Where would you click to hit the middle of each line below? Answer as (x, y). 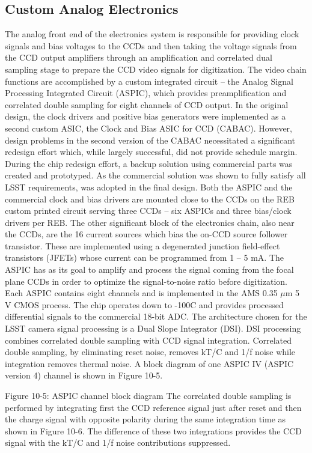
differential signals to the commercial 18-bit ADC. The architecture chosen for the (156, 316)
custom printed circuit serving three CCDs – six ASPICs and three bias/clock (148, 211)
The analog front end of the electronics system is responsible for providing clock (152, 34)
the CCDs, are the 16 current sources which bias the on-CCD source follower (146, 234)
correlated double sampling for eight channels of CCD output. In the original (147, 104)
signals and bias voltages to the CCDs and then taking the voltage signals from (151, 45)
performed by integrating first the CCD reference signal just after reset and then (153, 407)
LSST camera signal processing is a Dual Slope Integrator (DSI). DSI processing (153, 328)
